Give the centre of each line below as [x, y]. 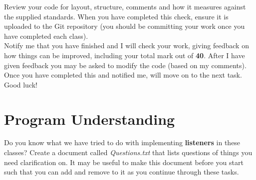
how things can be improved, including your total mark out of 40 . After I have [125, 55]
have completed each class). [46, 36]
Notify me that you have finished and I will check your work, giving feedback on [127, 45]
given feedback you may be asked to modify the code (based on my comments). [125, 65]
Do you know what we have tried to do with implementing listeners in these [122, 142]
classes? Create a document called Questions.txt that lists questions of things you [128, 152]
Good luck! [21, 84]
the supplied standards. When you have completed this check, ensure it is [116, 16]
